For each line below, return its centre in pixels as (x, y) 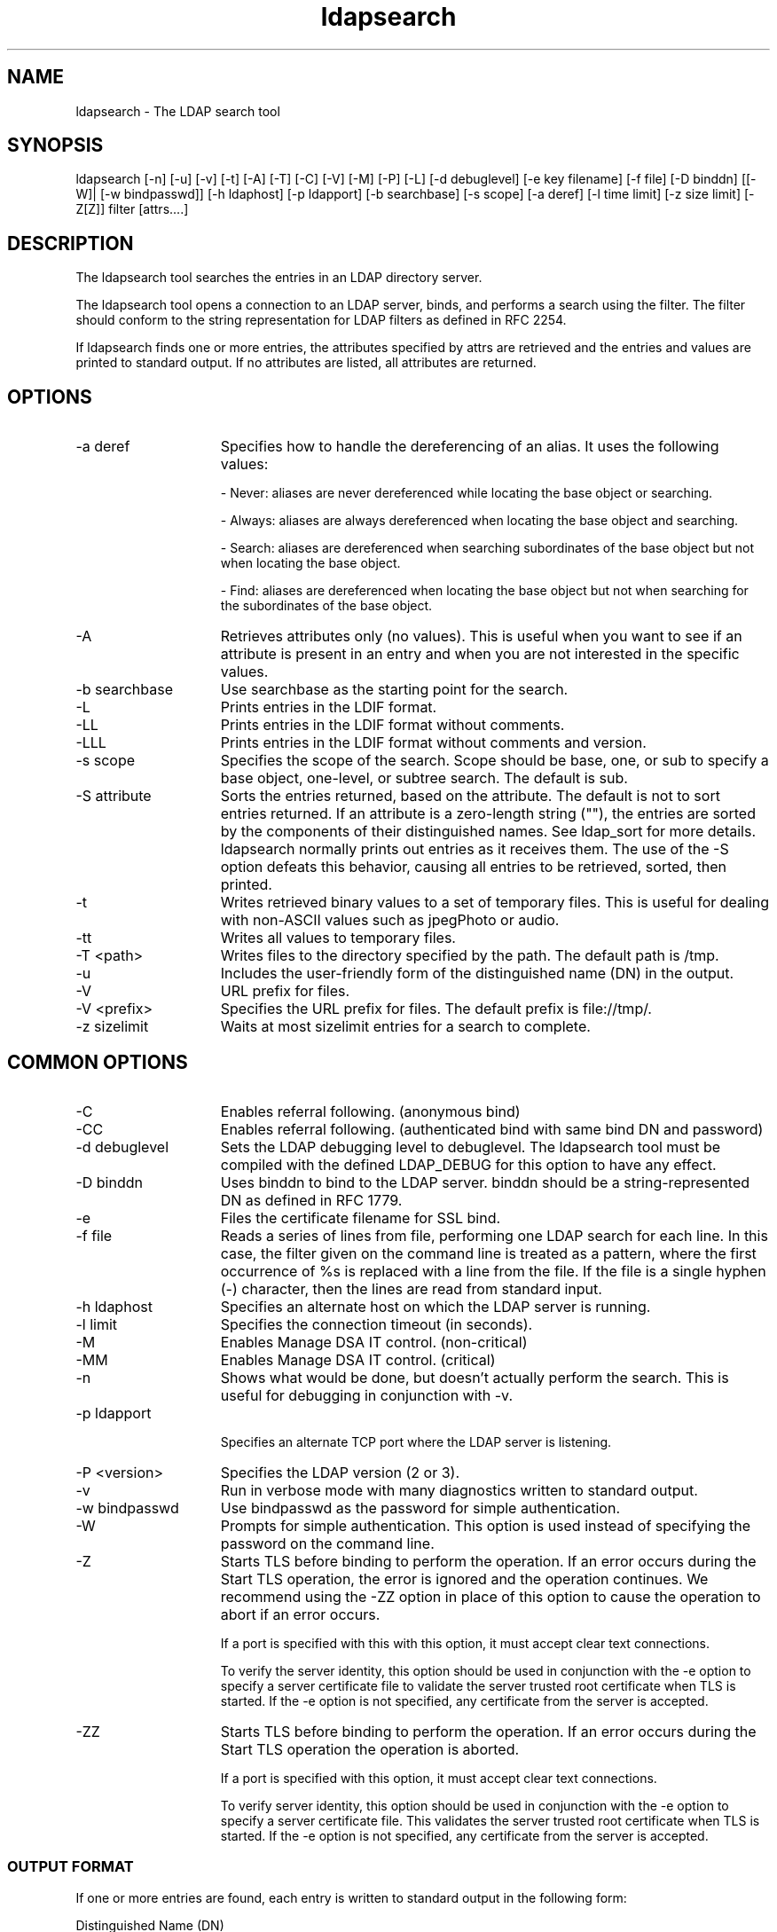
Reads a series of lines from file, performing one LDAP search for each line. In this (494, 1235)
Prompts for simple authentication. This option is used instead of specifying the (485, 1525)
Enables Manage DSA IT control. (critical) (358, 1359)
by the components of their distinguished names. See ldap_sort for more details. (488, 832)
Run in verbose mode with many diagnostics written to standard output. (459, 1490)
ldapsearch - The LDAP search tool (178, 111)
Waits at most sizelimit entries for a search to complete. (405, 1027)
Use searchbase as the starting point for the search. (394, 690)
